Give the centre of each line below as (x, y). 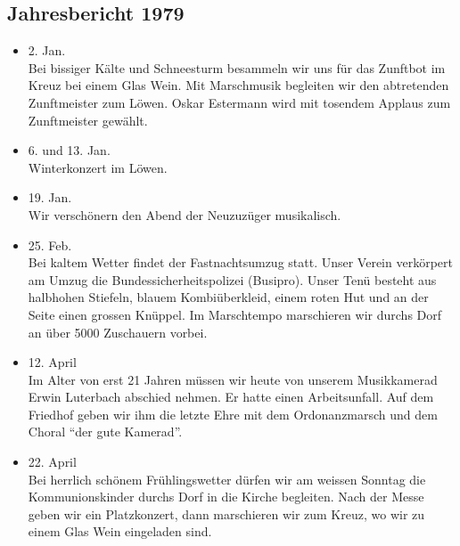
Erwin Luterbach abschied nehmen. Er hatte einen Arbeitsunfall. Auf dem (231, 397)
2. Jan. (47, 50)
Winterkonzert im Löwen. (98, 167)
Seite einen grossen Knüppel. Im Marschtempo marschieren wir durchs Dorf (235, 314)
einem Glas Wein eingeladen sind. (120, 531)
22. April (52, 462)
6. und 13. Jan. (69, 150)
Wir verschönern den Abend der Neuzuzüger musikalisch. (185, 214)
